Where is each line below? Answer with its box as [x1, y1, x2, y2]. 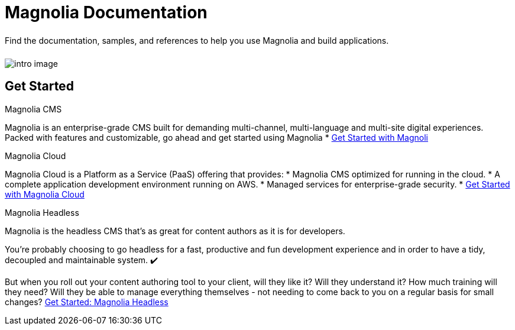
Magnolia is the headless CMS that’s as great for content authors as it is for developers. [5, 225, 345, 236]
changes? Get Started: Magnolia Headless [5, 296, 169, 307]
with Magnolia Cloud [5, 189, 85, 199]
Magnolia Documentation [5, 2, 208, 22]
